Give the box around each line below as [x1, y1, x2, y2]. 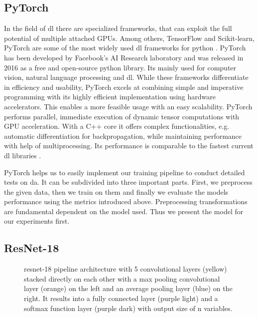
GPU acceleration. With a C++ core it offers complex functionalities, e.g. [4, 121, 230, 131]
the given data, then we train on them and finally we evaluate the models [4, 186, 229, 197]
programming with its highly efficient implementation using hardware [4, 91, 216, 102]
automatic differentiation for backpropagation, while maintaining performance [4, 130, 242, 141]
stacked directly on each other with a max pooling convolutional [24, 273, 220, 284]
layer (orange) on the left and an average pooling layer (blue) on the [24, 283, 233, 294]
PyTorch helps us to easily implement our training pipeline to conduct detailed [4, 167, 245, 177]
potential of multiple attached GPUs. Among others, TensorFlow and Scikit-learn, [4, 32, 255, 43]
